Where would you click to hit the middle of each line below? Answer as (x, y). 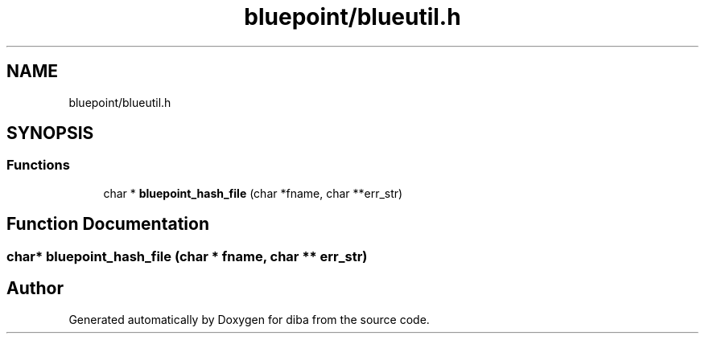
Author (35, 289)
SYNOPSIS (50, 133)
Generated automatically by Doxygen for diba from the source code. (249, 319)
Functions (38, 165)
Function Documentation (108, 224)
